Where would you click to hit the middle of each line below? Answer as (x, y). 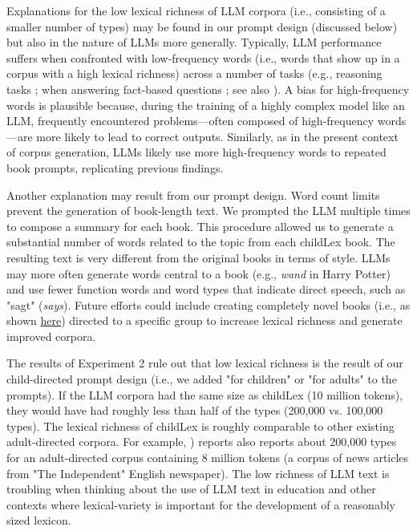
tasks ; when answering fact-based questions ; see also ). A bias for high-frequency (208, 89)
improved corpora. (51, 336)
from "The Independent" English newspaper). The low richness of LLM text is (198, 473)
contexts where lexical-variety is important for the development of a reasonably (201, 504)
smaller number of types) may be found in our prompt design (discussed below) (202, 26)
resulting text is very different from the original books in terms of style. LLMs (198, 257)
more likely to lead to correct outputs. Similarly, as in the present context (217, 136)
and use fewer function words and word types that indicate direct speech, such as (206, 289)
